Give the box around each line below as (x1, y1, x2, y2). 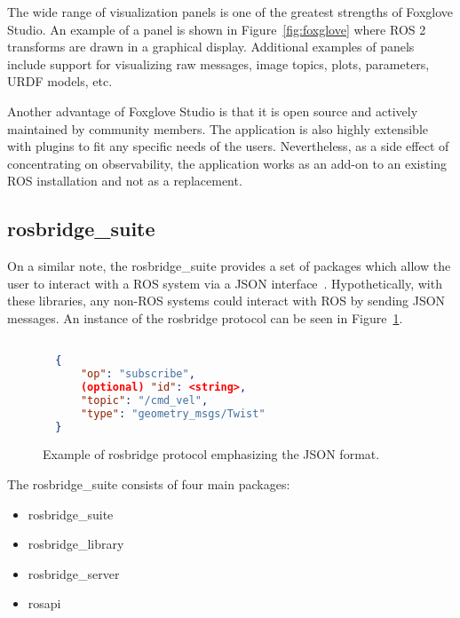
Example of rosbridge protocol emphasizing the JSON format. (43, 445, 380, 463)
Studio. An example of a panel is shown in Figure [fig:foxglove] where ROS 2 (7, 20, 426, 38)
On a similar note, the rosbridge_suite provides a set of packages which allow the (7, 257, 451, 275)
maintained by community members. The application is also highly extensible (7, 119, 429, 138)
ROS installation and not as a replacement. (7, 171, 242, 190)
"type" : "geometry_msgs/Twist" (80, 407, 266, 420)
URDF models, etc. (7, 72, 113, 91)
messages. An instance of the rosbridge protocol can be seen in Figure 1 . (7, 308, 403, 327)
